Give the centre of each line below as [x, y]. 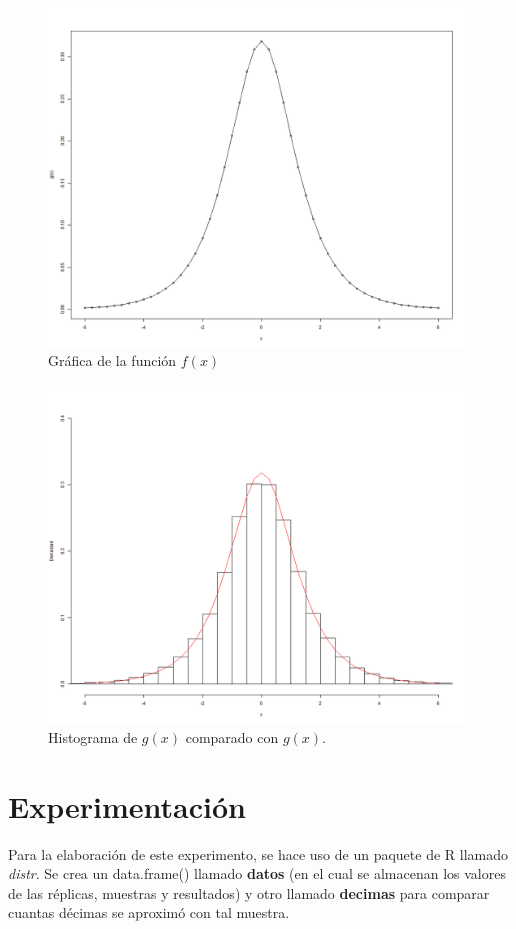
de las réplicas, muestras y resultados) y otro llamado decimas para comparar [249, 892]
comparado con [232, 736]
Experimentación [127, 805]
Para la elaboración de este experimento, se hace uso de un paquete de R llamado [258, 853]
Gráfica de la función [112, 360]
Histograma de [93, 736]
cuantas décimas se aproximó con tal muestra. [149, 912]
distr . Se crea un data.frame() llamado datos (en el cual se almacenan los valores [257, 873]
